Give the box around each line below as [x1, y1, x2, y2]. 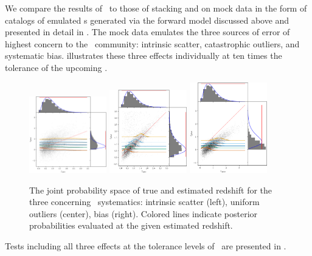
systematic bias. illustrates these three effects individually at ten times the [5, 49, 282, 62]
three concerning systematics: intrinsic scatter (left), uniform [29, 195, 260, 208]
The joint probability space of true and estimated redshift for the [29, 183, 272, 196]
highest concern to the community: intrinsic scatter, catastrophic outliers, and [5, 37, 300, 50]
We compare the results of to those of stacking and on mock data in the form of [5, 2, 307, 14]
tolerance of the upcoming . [5, 61, 108, 73]
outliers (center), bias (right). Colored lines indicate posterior [29, 207, 258, 220]
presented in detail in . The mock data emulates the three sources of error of [5, 25, 290, 38]
